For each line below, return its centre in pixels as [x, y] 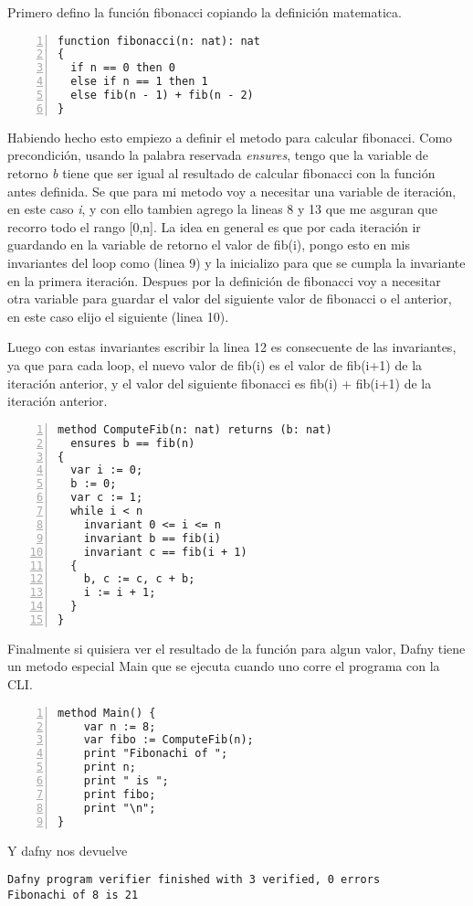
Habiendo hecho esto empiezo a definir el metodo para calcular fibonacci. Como [230, 137]
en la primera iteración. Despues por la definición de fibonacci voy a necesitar [224, 280]
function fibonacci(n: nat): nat [159, 41]
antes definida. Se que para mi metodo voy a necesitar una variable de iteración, [232, 191]
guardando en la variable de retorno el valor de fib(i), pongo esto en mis [209, 245]
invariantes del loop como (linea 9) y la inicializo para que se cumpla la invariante [236, 262]
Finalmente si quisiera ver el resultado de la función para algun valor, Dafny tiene [236, 648]
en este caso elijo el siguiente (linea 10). [118, 316]
